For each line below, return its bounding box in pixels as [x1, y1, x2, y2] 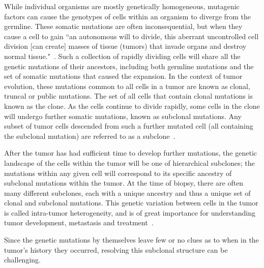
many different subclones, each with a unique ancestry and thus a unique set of [4, 187, 251, 198]
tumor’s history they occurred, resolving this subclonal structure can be [4, 244, 228, 255]
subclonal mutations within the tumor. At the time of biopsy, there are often [4, 177, 244, 188]
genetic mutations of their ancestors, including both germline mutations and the [4, 61, 254, 71]
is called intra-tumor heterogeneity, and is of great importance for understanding [4, 207, 256, 218]
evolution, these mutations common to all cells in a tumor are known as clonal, [4, 80, 250, 91]
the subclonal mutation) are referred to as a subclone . [4, 130, 175, 141]
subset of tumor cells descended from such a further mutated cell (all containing [4, 121, 253, 131]
